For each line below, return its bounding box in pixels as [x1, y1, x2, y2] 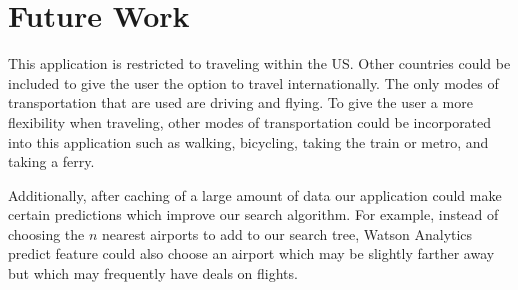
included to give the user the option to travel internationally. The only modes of [8, 72, 499, 93]
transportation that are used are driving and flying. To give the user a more [8, 92, 473, 113]
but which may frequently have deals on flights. [8, 263, 298, 284]
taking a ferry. [8, 151, 95, 172]
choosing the [8, 223, 85, 244]
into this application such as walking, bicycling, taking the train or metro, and [8, 131, 489, 152]
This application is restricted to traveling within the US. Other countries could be [8, 53, 511, 74]
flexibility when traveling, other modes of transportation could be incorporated [8, 111, 492, 132]
